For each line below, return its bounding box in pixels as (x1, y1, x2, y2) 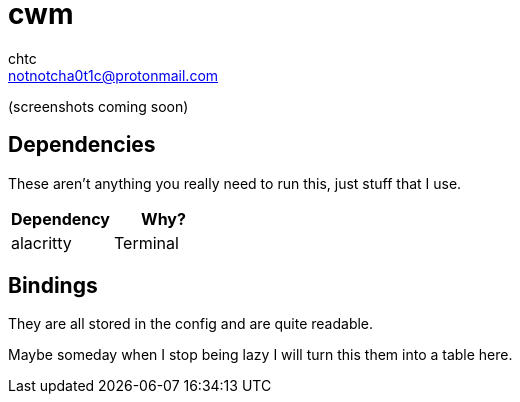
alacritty (11, 232, 72, 253)
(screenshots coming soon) (8, 97, 189, 115)
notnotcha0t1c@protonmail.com (8, 66, 219, 84)
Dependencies (8, 132, 156, 158)
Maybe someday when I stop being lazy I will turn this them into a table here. (8, 346, 513, 364)
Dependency (11, 208, 110, 229)
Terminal (114, 232, 179, 253)
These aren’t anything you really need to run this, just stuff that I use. (8, 174, 462, 192)
